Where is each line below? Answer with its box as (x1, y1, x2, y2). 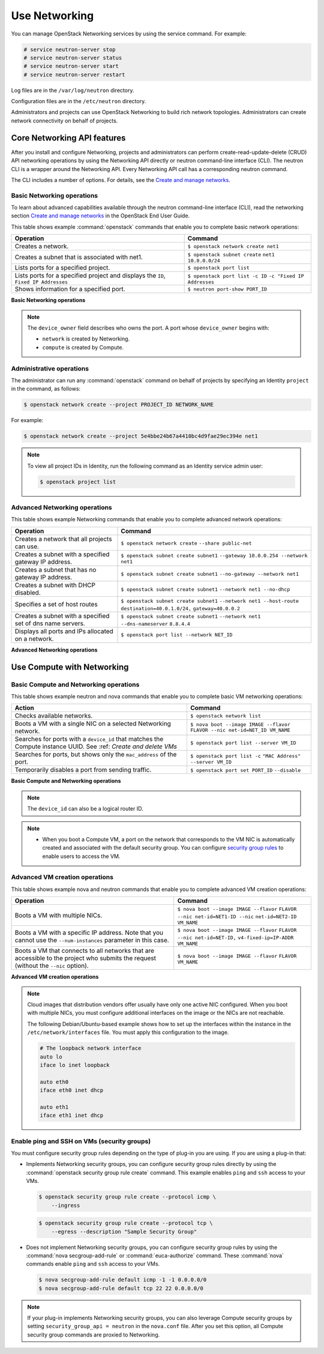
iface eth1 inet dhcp (40, 1112, 104, 1119)
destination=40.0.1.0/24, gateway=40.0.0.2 (121, 605, 240, 612)
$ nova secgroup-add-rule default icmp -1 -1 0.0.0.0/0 (38, 1277, 207, 1283)
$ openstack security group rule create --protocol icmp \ (38, 1194, 216, 1200)
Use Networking (11, 9, 94, 22)
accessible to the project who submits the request (14, 954, 156, 963)
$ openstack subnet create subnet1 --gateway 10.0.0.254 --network (121, 552, 308, 559)
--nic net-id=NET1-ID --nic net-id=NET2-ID (177, 913, 297, 920)
